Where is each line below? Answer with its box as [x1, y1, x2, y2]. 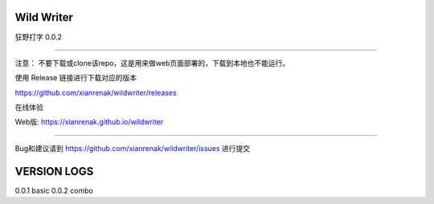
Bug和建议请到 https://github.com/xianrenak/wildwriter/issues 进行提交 [14, 143, 251, 153]
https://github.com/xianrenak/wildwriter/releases [14, 88, 177, 97]
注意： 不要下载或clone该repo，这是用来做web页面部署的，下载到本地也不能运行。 [14, 58, 290, 67]
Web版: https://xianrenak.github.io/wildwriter [14, 117, 164, 127]
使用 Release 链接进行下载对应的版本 [14, 73, 137, 83]
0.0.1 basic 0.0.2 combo [14, 186, 94, 195]
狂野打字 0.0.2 [14, 32, 63, 42]
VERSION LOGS [14, 165, 94, 178]
